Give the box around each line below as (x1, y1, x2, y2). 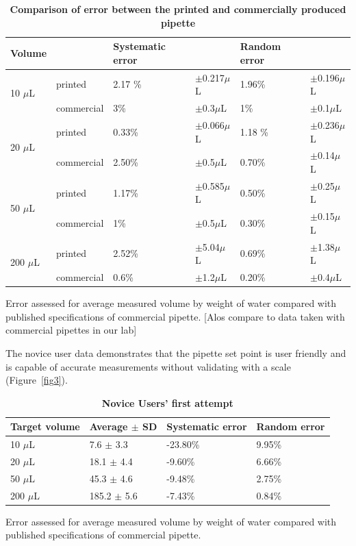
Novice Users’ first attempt (101, 395, 233, 410)
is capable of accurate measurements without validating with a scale (5, 359, 291, 373)
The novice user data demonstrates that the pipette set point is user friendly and (5, 345, 346, 360)
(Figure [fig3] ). (5, 373, 68, 387)
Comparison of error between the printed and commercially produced (10, 2, 346, 16)
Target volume (10, 419, 80, 434)
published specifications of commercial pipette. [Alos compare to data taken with (5, 309, 345, 323)
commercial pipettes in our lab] (5, 323, 137, 337)
